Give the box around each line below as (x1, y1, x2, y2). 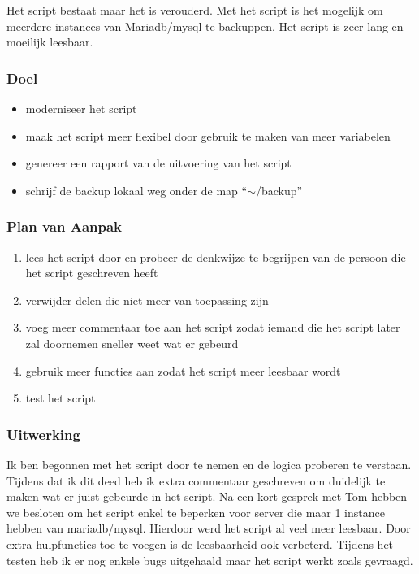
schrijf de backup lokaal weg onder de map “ (25, 181, 248, 198)
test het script (25, 389, 96, 407)
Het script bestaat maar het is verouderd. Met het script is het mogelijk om (6, 2, 383, 18)
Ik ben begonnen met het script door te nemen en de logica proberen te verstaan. (6, 455, 412, 472)
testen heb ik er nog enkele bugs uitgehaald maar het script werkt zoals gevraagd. (6, 551, 413, 568)
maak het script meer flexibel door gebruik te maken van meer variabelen (25, 127, 391, 144)
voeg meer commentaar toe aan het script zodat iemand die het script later (25, 319, 400, 336)
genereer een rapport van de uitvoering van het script (25, 154, 292, 172)
